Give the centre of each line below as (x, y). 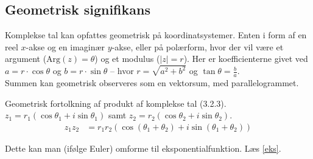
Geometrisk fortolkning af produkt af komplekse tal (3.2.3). (116, 103)
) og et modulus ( (127, 59)
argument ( (26, 59)
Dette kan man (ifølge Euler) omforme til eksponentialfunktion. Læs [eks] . (143, 148)
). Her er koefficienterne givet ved (246, 59)
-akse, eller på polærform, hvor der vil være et (198, 46)
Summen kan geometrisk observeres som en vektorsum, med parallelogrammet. (152, 83)
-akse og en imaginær (65, 46)
